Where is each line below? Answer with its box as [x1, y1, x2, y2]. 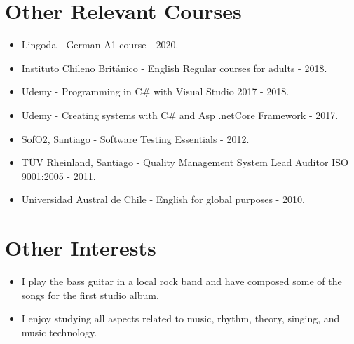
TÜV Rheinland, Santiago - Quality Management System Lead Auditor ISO [21, 155, 348, 170]
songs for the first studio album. [21, 287, 159, 302]
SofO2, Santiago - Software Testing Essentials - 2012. [21, 131, 250, 146]
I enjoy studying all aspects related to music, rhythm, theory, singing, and [21, 311, 340, 326]
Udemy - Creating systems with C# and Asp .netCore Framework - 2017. [21, 107, 339, 122]
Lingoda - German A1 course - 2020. [21, 37, 179, 52]
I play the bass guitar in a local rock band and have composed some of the [21, 274, 342, 288]
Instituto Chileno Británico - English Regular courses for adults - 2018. [21, 60, 327, 75]
